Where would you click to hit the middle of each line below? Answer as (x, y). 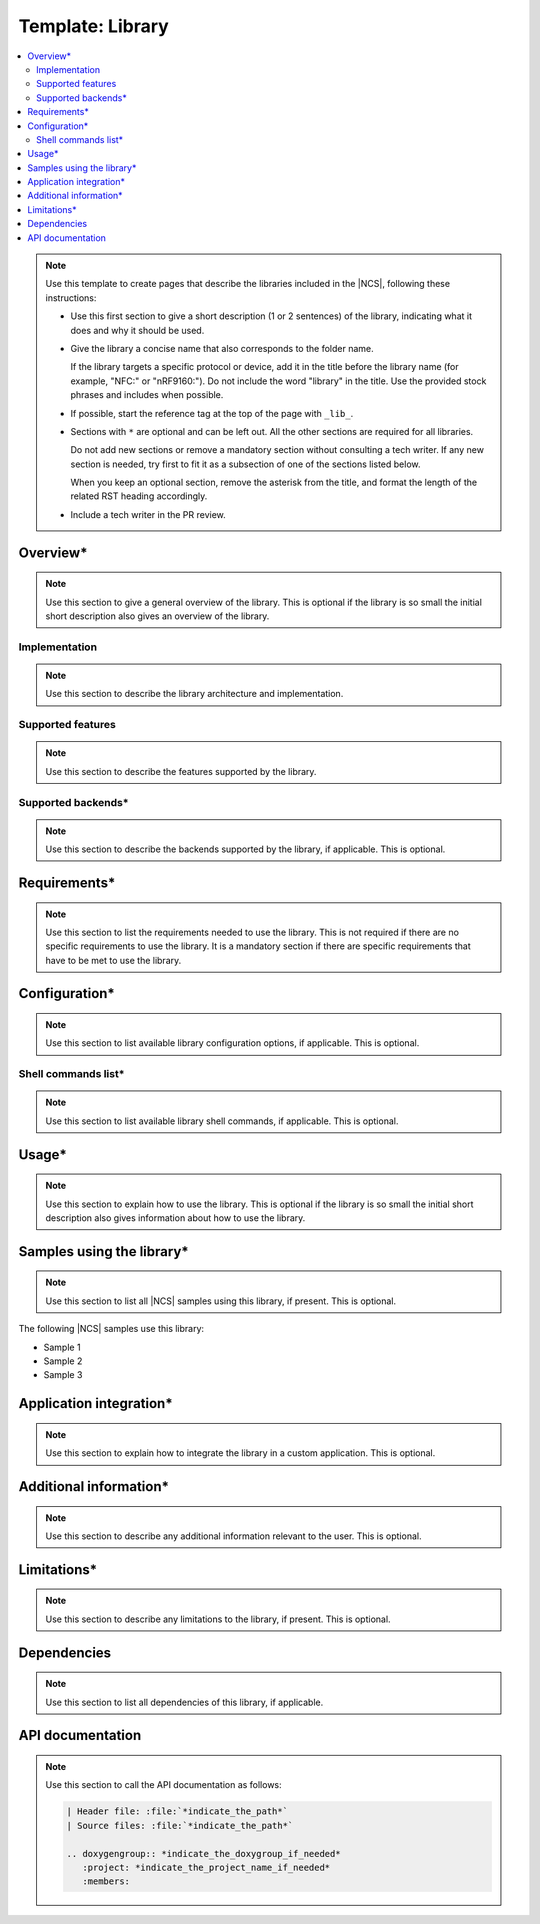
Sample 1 (62, 1347)
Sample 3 (63, 1375)
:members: (105, 1881)
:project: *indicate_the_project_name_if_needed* (206, 1867)
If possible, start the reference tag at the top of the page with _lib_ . (212, 413)
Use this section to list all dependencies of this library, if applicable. (184, 1702)
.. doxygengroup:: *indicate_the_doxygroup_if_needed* (203, 1853)
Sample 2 (63, 1361)
